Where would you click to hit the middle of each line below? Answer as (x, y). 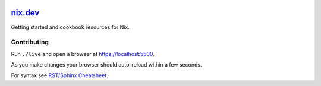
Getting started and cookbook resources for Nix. (70, 27)
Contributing (30, 42)
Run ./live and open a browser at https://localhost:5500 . (83, 54)
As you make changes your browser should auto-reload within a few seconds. (106, 65)
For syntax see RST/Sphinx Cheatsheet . (59, 75)
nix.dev (25, 13)
